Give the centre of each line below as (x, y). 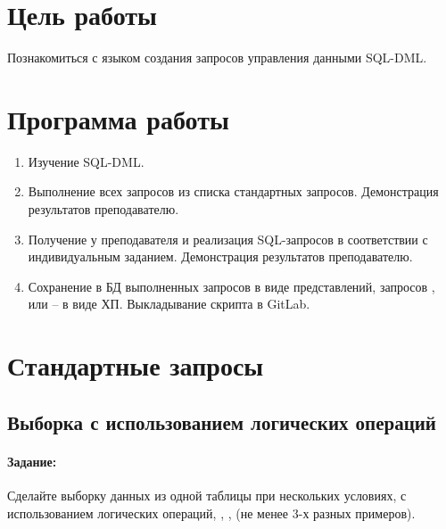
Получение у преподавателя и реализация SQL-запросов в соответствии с (228, 239)
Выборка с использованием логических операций (222, 422)
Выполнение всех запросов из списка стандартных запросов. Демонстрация (233, 191)
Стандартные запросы (136, 365)
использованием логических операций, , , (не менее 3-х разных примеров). (211, 512)
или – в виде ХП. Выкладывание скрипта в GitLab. (169, 304)
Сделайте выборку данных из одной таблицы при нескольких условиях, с (207, 495)
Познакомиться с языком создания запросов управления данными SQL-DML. (217, 58)
